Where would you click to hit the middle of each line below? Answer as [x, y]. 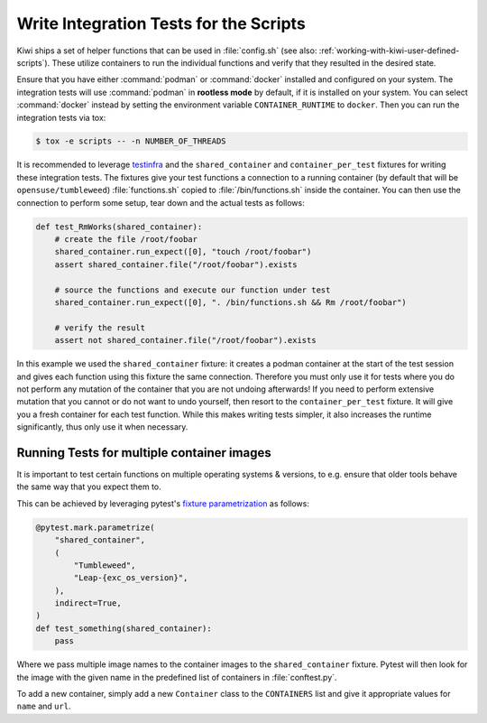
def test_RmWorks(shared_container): [119, 227]
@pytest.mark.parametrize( [95, 527]
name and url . [44, 706]
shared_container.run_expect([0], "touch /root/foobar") [183, 252]
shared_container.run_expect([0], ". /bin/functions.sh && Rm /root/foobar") [231, 302]
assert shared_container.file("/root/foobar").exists [176, 264]
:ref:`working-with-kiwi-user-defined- [389, 51]
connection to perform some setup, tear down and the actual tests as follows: [161, 202]
